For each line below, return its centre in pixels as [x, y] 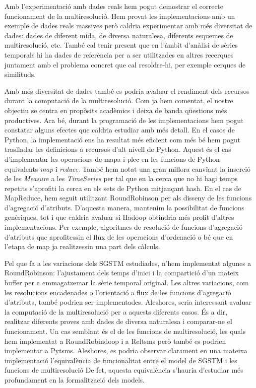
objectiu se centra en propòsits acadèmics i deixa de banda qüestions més [116, 110]
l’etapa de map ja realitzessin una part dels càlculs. [82, 246]
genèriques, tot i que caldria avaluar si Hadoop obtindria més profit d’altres [119, 217]
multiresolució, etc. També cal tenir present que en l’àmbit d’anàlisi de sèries [121, 45]
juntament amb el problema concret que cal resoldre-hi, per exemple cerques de [125, 64]
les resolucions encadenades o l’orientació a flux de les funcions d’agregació [118, 292]
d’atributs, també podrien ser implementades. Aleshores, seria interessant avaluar [128, 302]
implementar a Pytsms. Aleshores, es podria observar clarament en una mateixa [126, 351]
